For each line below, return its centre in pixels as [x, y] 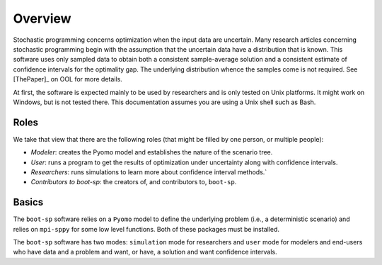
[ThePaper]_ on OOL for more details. [68, 79]
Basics [28, 202]
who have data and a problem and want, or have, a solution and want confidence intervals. [145, 252]
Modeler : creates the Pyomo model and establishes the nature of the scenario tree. [152, 152]
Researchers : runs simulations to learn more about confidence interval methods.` [149, 172]
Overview [42, 18]
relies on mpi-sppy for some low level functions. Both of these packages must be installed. [146, 229]
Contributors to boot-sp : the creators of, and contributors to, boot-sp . [134, 182]
